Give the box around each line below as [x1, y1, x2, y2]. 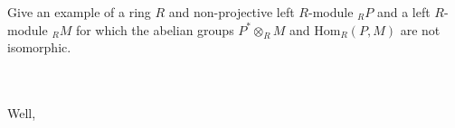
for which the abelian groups [75, 20, 234, 39]
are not [400, 20, 441, 39]
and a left [376, 3, 431, 21]
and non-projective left [168, 3, 295, 21]
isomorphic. [7, 38, 71, 57]
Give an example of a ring [7, 3, 151, 21]
